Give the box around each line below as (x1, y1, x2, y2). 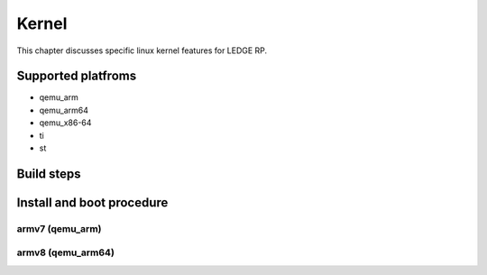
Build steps (16, 166, 81, 181)
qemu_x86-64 (39, 117, 92, 128)
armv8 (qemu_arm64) (16, 246, 115, 259)
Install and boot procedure (16, 195, 169, 210)
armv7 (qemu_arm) (16, 222, 102, 234)
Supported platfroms (16, 69, 137, 84)
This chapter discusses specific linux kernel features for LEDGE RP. (16, 45, 268, 56)
